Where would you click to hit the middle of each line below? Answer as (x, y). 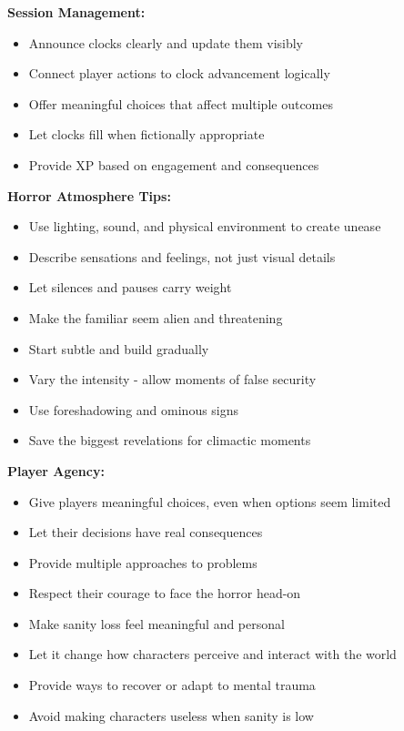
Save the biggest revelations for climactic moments (170, 440)
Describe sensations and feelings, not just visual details (182, 256)
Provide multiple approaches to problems (143, 562)
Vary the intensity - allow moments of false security (172, 379)
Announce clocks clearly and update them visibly (166, 42)
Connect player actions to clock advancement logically (179, 73)
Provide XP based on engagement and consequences (174, 164)
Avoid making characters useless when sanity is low (171, 715)
